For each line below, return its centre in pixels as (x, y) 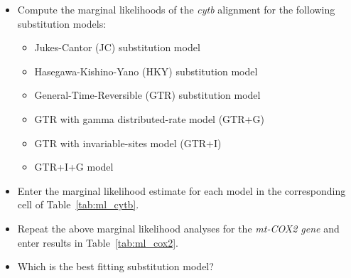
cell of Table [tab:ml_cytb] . (78, 204)
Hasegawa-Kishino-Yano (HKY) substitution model (146, 71)
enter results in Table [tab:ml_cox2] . (98, 242)
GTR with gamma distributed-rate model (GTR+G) (149, 118)
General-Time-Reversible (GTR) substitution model (147, 95)
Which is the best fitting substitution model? (115, 266)
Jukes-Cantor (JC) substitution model (117, 47)
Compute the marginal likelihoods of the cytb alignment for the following (176, 9)
